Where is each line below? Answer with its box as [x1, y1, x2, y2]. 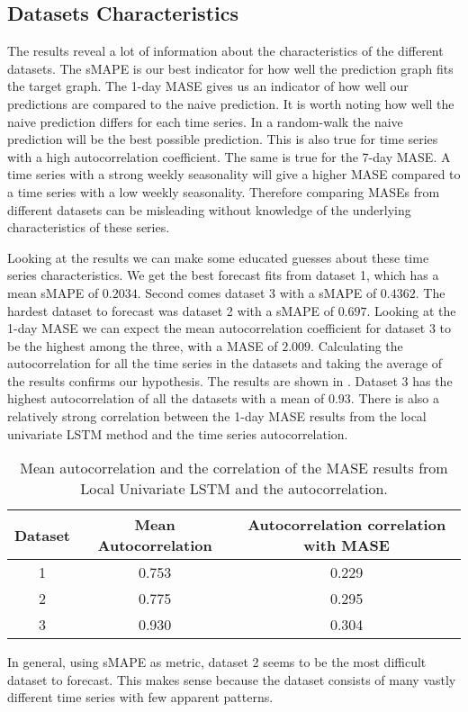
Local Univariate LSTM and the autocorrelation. [80, 478, 388, 500]
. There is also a [350, 389, 439, 408]
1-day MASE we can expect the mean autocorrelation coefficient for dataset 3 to [7, 319, 452, 338]
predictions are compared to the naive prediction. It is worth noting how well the [7, 94, 454, 113]
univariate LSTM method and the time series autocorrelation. [7, 424, 348, 443]
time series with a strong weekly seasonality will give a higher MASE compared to [7, 165, 461, 184]
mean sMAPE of [7, 283, 99, 302]
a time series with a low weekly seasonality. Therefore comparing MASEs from [7, 182, 440, 201]
